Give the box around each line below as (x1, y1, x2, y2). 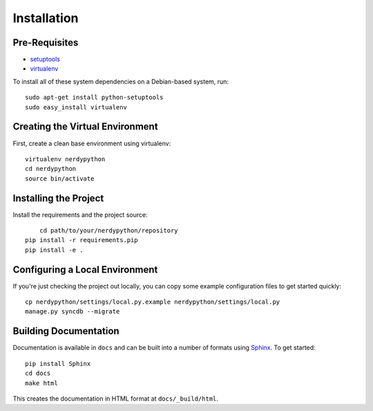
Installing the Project (12, 192, 104, 204)
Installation (12, 10, 79, 26)
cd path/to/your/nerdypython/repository (39, 227, 179, 235)
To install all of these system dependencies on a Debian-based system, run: (12, 77, 229, 86)
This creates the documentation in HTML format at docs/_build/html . (12, 394, 219, 403)
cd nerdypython (25, 165, 77, 173)
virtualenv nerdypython (25, 155, 106, 163)
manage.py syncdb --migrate (25, 308, 120, 316)
